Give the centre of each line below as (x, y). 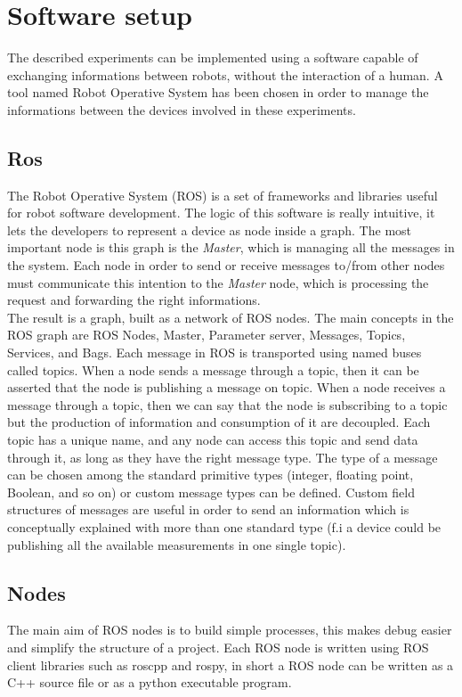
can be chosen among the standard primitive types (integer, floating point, (211, 475)
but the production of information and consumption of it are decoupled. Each (219, 422)
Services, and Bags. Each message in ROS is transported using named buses (215, 353)
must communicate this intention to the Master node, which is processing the (218, 282)
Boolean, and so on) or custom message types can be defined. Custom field (211, 492)
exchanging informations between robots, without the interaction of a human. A (225, 74)
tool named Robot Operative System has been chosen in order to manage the (218, 92)
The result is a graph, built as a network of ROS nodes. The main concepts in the (231, 317)
